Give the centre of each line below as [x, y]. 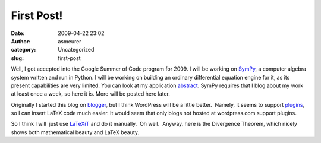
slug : [17, 58]
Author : [21, 41]
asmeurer [70, 41]
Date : [18, 33]
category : [23, 50]
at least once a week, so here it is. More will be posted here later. [91, 94]
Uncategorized [76, 50]
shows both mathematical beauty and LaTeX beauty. [75, 132]
